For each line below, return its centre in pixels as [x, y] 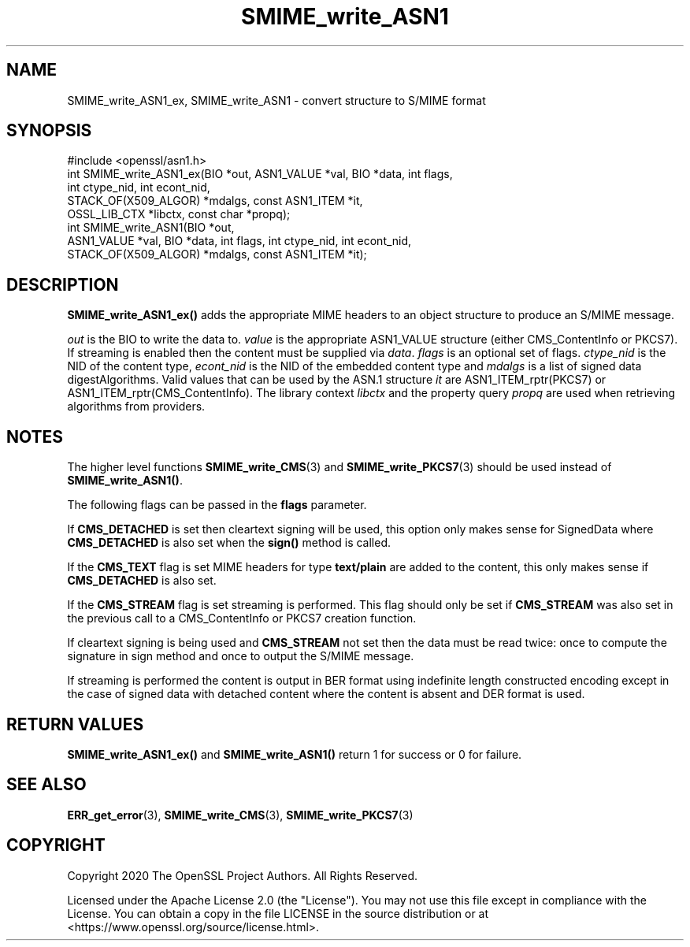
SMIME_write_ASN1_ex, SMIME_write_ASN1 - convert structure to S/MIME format [276, 100]
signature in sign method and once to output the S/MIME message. [241, 656]
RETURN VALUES [75, 724]
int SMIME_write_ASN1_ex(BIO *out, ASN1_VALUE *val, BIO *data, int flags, [260, 174]
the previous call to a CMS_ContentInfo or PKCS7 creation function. [242, 618]
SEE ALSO [46, 785]
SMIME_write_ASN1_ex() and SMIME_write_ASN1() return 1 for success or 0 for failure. [295, 754]
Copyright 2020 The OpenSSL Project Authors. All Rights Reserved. [243, 875]
